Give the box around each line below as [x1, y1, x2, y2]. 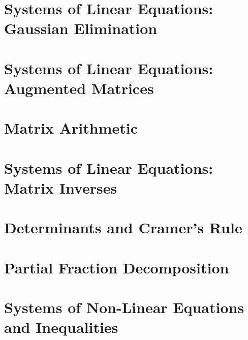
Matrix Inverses [4, 177, 117, 198]
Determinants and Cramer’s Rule [4, 217, 242, 238]
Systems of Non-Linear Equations [4, 297, 244, 317]
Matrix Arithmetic [4, 117, 138, 138]
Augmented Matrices [4, 77, 154, 98]
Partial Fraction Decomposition [4, 257, 229, 277]
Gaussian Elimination [4, 18, 158, 39]
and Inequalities [4, 317, 118, 337]
